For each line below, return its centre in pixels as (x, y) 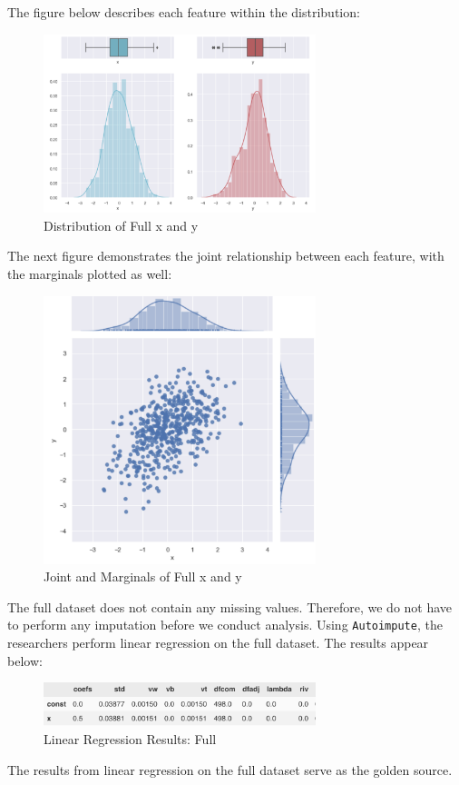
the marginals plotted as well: (90, 273)
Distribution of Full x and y (121, 225)
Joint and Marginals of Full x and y (143, 576)
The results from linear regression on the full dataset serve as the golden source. (230, 769)
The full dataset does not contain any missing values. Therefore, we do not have (230, 606)
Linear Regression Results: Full (130, 739)
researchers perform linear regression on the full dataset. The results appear (218, 643)
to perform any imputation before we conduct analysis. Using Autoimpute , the (225, 625)
